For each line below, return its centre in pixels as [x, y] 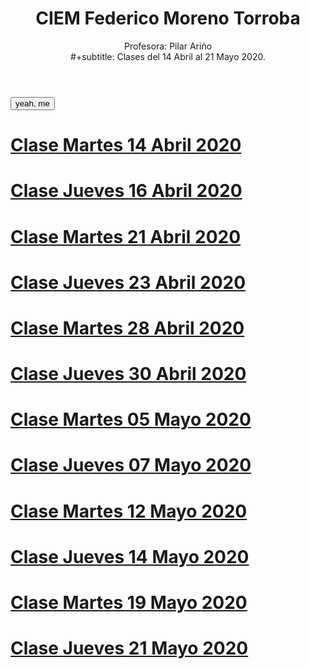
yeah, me [32, 103]
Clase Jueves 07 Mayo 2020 [131, 465]
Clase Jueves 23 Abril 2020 [128, 282]
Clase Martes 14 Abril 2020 [126, 145]
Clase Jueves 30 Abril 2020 [128, 374]
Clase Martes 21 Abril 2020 [126, 236]
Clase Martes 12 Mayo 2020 [129, 511]
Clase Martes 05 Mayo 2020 [131, 419]
